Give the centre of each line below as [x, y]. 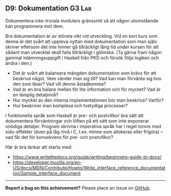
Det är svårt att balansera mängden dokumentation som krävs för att [84, 73]
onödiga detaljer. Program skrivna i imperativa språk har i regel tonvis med [83, 126]
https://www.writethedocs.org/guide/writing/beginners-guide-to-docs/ [87, 157]
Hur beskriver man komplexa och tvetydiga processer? [70, 105]
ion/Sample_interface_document [47, 173]
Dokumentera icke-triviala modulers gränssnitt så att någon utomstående [82, 20]
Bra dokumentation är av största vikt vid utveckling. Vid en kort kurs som [81, 36]
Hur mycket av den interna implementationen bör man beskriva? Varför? [88, 100]
